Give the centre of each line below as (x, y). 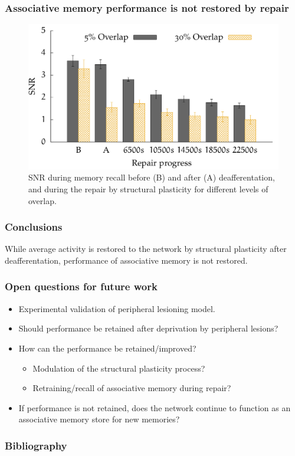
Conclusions (34, 227)
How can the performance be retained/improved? (107, 348)
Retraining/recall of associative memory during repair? (132, 388)
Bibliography (36, 445)
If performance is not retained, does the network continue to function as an (155, 407)
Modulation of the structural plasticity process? (119, 368)
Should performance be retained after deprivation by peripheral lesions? (148, 328)
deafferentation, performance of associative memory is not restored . (126, 260)
